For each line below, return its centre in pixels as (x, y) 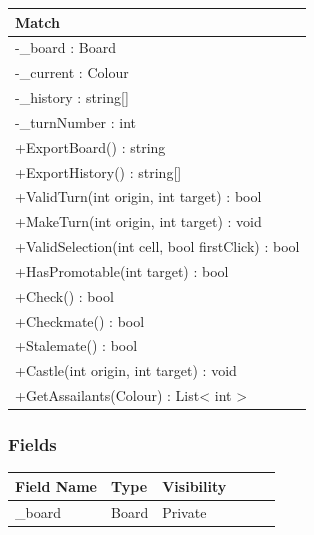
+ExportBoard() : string (90, 146)
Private (184, 511)
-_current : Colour (72, 72)
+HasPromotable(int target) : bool (122, 270)
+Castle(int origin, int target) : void (126, 370)
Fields (32, 444)
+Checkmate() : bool (80, 320)
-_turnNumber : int (76, 121)
